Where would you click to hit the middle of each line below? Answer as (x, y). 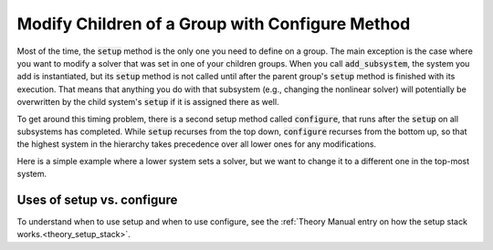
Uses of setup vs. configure (97, 199)
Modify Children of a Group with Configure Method (214, 24)
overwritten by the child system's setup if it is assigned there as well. (148, 102)
